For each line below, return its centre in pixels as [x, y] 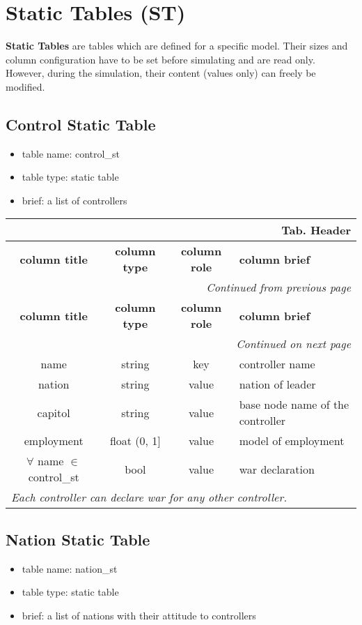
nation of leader [277, 384]
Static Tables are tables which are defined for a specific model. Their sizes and [177, 46]
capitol [54, 412]
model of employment [292, 441]
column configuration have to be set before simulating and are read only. [160, 59]
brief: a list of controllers [74, 200]
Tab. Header [316, 230]
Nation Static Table [78, 539]
